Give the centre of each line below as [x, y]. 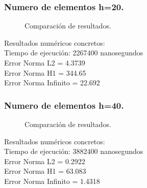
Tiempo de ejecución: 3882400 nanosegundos [74, 151]
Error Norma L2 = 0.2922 [45, 161]
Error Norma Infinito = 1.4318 [52, 181]
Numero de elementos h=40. [64, 105]
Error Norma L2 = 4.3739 [45, 62]
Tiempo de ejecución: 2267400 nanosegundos [74, 53]
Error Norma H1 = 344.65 [45, 72]
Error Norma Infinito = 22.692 [52, 83]
